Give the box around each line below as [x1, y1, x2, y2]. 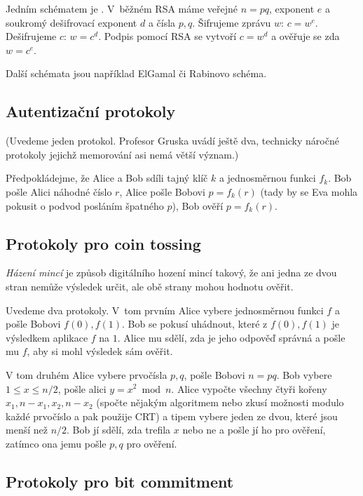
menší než [6, 422, 48, 437]
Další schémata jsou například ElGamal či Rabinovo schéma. [6, 66, 267, 81]
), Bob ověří [172, 198, 224, 213]
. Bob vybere [276, 367, 332, 382]
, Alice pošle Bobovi [119, 184, 205, 199]
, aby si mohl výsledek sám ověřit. [27, 344, 173, 358]
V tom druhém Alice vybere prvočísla [6, 367, 167, 382]
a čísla [148, 15, 176, 29]
